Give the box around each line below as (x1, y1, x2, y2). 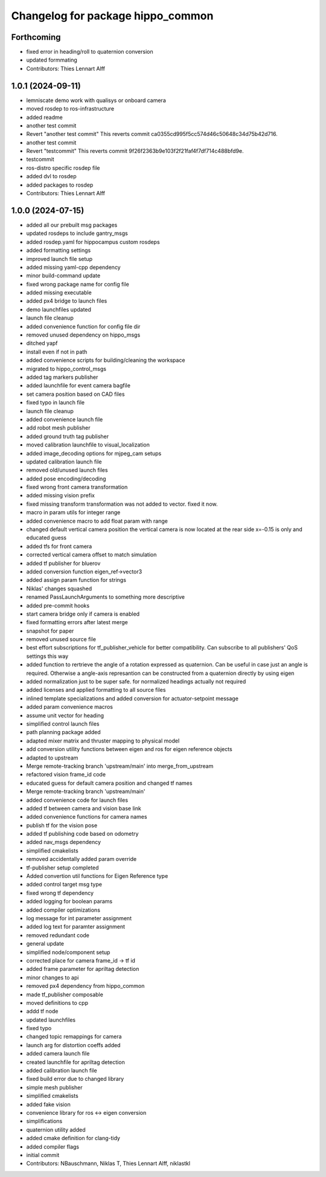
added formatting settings (26, 247, 91, 254)
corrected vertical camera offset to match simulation (26, 551, 157, 558)
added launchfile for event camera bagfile (26, 382, 131, 389)
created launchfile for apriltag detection (26, 1058, 125, 1066)
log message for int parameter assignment (26, 914, 132, 921)
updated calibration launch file (26, 458, 102, 465)
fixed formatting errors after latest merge (26, 619, 128, 626)
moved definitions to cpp (26, 999, 89, 1006)
